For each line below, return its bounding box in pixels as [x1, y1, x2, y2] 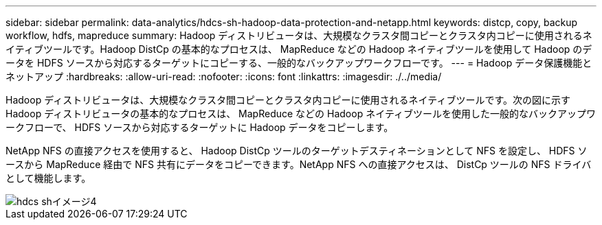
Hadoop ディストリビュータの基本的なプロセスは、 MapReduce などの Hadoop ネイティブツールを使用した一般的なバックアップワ [5, 108, 597, 119]
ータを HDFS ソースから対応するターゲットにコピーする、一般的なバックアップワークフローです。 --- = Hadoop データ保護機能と [5, 57, 592, 69]
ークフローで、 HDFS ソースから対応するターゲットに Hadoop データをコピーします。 [5, 121, 394, 133]
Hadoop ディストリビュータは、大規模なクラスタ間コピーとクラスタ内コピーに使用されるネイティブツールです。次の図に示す [5, 94, 571, 106]
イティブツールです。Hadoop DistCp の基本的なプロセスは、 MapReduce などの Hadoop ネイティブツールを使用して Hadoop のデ [5, 43, 592, 55]
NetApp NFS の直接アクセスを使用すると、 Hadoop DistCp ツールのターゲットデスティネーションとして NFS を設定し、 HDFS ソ [5, 145, 588, 156]
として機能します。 [5, 172, 91, 184]
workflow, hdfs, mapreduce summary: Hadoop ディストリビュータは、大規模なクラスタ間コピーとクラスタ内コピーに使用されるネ [5, 29, 592, 41]
